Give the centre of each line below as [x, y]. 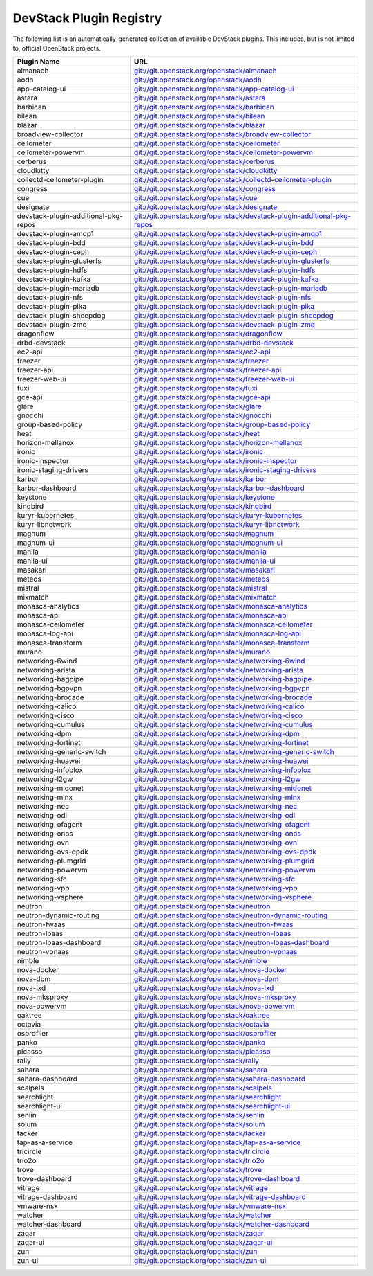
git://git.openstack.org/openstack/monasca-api [211, 615]
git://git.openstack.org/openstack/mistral [200, 588]
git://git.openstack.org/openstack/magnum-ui [208, 543]
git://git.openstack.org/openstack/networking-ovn [215, 843]
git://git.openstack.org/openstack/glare [198, 406]
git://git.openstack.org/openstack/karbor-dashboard [219, 488]
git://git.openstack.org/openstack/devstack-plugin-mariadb [231, 289]
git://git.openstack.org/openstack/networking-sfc [214, 879]
